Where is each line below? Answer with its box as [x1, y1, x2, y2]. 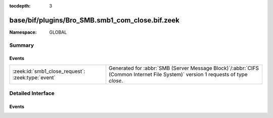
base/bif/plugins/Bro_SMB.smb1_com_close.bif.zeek [9, 16, 179, 25]
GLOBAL [49, 29, 67, 35]
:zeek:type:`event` [12, 74, 56, 81]
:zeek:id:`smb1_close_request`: [12, 68, 85, 75]
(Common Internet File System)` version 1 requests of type [109, 71, 248, 78]
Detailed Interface [9, 90, 55, 97]
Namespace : [9, 29, 37, 35]
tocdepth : [9, 3, 31, 9]
